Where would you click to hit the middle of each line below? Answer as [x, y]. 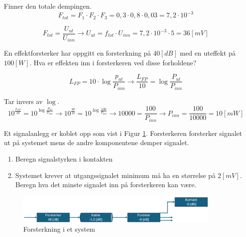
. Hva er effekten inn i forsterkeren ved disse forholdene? [113, 62]
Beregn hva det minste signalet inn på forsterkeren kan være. [106, 185]
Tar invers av [23, 101]
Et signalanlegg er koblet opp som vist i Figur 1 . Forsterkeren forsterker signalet [123, 133]
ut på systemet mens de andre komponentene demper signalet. [97, 142]
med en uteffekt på [208, 53]
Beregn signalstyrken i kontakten [64, 159]
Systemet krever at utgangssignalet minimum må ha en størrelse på [115, 175]
